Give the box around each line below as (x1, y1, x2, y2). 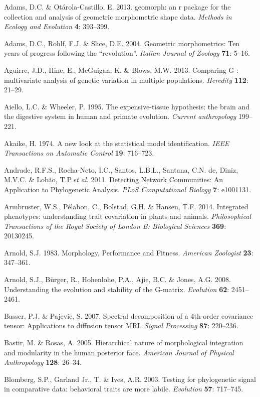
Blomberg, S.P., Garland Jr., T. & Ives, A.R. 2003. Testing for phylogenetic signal (4, 373, 256, 384)
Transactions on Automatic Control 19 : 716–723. (4, 148, 154, 158)
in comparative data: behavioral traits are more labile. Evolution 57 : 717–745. (4, 383, 243, 394)
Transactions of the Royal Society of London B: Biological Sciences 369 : (4, 220, 226, 231)
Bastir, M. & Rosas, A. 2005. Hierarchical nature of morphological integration (4, 337, 243, 348)
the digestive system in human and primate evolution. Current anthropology (4, 111, 236, 121)
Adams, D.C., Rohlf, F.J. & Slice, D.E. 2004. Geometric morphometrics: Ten (4, 38, 240, 48)
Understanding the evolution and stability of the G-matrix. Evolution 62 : (4, 284, 229, 294)
